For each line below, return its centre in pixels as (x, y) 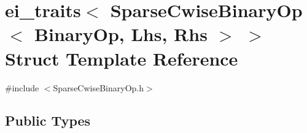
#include (22, 87)
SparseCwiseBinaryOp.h (99, 87)
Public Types (48, 120)
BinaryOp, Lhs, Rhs (121, 34)
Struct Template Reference (122, 58)
